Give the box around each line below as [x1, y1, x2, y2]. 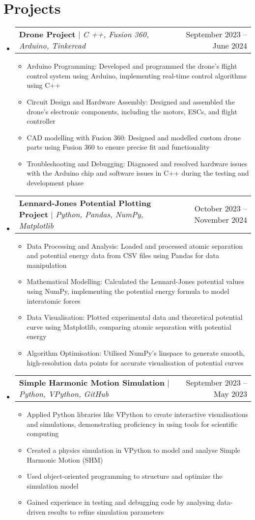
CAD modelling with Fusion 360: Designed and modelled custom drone [27, 132, 241, 142]
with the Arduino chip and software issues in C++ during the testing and [27, 168, 249, 178]
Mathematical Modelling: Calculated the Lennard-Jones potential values [27, 276, 244, 286]
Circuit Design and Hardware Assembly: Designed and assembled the [27, 96, 235, 106]
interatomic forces [27, 295, 81, 306]
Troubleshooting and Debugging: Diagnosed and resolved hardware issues [27, 158, 248, 168]
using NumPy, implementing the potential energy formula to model [27, 286, 229, 296]
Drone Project [19, 28, 76, 40]
